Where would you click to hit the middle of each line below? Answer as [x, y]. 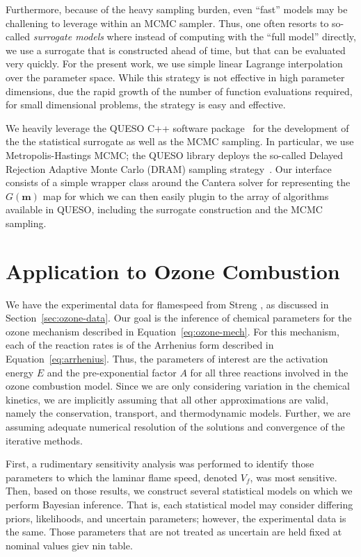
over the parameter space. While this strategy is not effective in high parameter [175, 77]
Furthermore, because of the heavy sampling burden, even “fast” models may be [177, 9]
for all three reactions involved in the [269, 372]
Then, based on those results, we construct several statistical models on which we [179, 491]
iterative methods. [44, 440]
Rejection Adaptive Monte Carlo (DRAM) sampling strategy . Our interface [169, 168]
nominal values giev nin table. [69, 545]
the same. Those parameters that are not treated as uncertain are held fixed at [174, 532]
